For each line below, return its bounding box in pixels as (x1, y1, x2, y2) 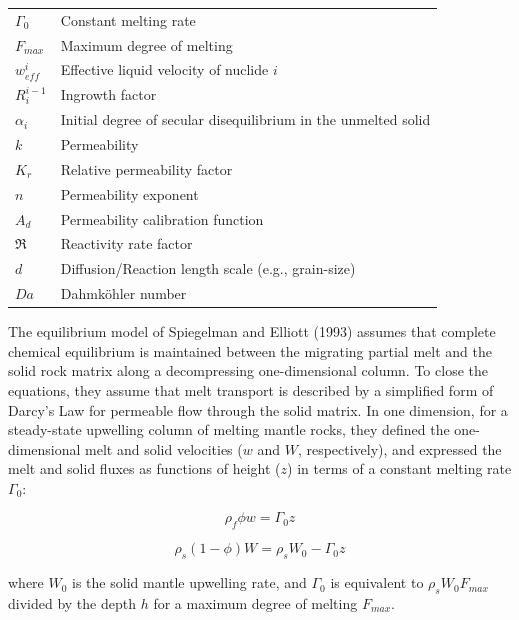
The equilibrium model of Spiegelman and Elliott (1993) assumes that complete (8, 321, 496, 342)
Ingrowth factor (60, 84, 157, 105)
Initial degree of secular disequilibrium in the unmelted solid (60, 109, 431, 130)
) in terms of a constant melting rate (287, 458, 512, 479)
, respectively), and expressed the (297, 438, 502, 459)
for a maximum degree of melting (153, 592, 358, 613)
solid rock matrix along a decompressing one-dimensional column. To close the (8, 360, 488, 381)
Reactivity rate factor (60, 233, 193, 254)
